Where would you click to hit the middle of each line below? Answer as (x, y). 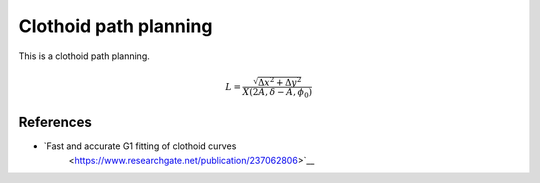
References (55, 122)
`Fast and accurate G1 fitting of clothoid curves (140, 146)
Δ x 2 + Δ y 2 (279, 81)
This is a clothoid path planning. (84, 56)
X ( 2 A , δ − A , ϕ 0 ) (277, 93)
